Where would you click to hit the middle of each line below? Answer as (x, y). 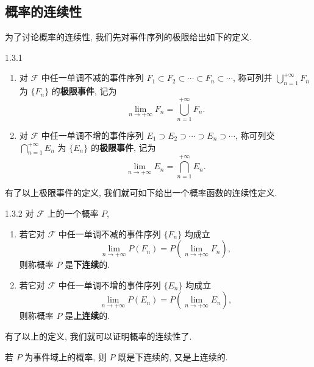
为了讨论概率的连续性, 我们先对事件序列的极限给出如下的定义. (128, 37)
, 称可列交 (255, 135)
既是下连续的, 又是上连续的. (173, 356)
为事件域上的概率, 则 (66, 356)
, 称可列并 (252, 78)
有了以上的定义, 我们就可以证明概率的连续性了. (98, 336)
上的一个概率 (73, 213)
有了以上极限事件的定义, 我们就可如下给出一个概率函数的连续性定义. (141, 193)
